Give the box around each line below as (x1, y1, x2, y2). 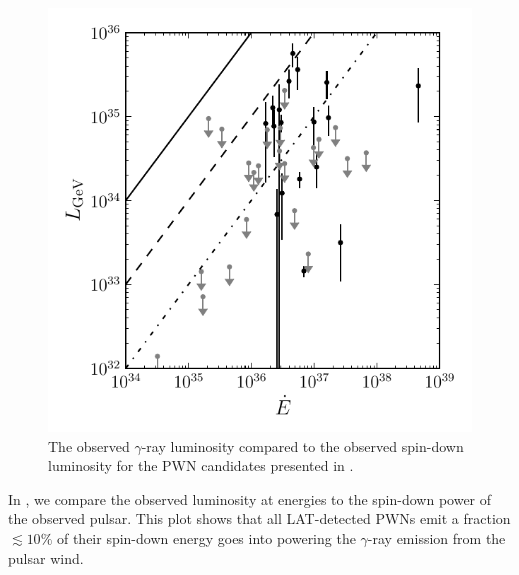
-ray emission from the (367, 527, 506, 548)
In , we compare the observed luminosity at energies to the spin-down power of (8, 488, 492, 509)
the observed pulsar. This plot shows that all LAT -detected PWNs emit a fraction (8, 508, 511, 529)
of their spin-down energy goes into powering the (56, 527, 356, 548)
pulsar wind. (8, 547, 84, 568)
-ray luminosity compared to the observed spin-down (141, 435, 464, 456)
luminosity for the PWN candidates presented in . (48, 455, 354, 476)
